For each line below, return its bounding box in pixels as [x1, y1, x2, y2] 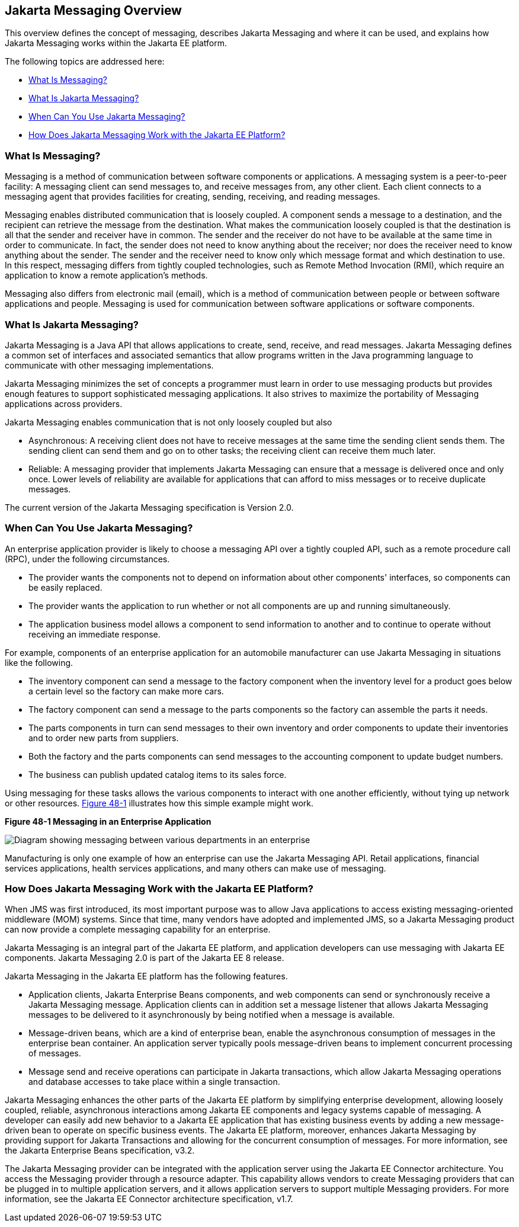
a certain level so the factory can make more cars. [28, 685, 224, 696]
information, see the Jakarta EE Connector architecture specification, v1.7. [5, 1194, 293, 1204]
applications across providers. [5, 398, 123, 409]
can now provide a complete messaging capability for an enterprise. [5, 924, 271, 935]
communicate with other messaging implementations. [5, 360, 214, 370]
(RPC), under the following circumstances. [5, 553, 170, 564]
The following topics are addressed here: [5, 56, 165, 67]
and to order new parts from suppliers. [28, 732, 179, 743]
